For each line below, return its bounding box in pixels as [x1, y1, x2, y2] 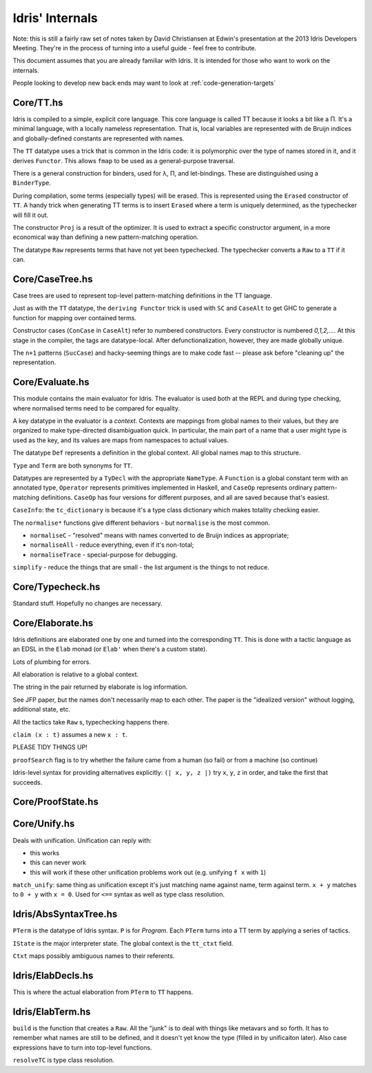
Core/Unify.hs [12, 818, 75, 830]
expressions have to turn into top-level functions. [12, 1043, 152, 1052]
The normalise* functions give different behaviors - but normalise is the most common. [12, 519, 270, 527]
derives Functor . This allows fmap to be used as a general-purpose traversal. [12, 156, 236, 165]
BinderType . [12, 179, 52, 187]
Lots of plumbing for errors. [12, 658, 92, 666]
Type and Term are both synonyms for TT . [12, 461, 133, 470]
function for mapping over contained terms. [12, 313, 137, 322]
